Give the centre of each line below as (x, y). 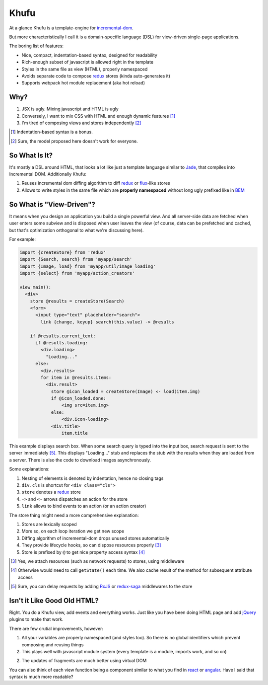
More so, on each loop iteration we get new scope (73, 531)
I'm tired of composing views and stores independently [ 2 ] (81, 123)
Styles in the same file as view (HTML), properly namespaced (85, 69)
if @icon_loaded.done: (78, 398)
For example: (23, 239)
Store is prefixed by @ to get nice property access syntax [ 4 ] (83, 552)
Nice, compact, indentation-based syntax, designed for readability (89, 55)
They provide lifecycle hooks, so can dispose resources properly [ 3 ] (91, 545)
